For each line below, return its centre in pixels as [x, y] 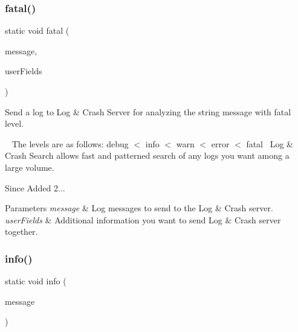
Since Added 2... [35, 187]
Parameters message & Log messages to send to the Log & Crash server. [139, 208]
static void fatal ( [37, 30]
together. [21, 231]
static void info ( [36, 281]
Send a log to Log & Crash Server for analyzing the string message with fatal [148, 111]
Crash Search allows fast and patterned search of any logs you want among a [147, 155]
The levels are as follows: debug [70, 143]
